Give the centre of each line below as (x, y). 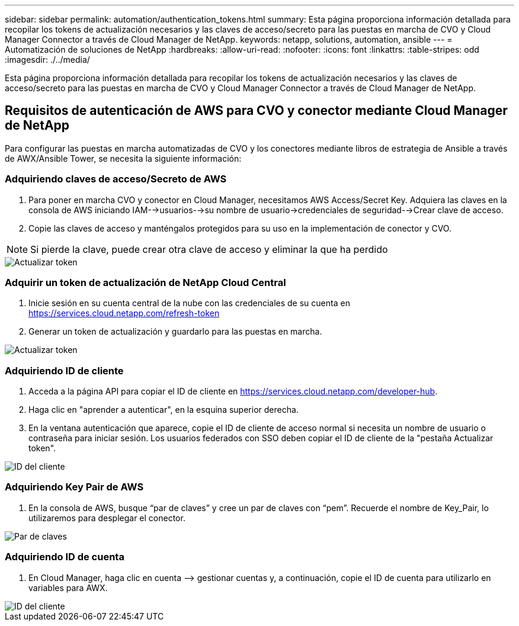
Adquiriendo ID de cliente (64, 370)
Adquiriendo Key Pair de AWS (74, 487)
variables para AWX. (68, 588)
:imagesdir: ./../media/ (47, 60)
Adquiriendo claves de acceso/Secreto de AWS (116, 179)
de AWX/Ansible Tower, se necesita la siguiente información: (123, 158)
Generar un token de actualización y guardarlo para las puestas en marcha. (175, 332)
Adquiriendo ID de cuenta (65, 557)
